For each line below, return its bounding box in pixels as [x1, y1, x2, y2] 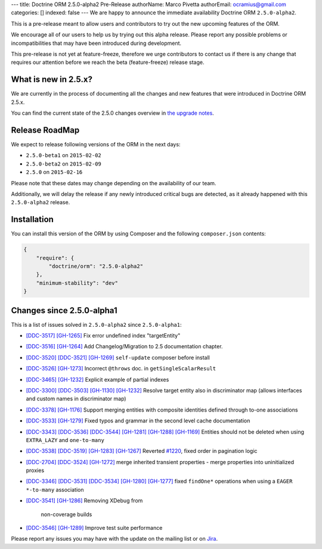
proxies [26, 467, 45, 474]
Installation [11, 214, 54, 225]
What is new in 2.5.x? [11, 75, 92, 85]
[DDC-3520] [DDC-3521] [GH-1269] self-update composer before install [26, 354, 210, 361]
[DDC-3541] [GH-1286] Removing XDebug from [26, 497, 143, 504]
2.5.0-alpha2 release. [11, 199, 70, 206]
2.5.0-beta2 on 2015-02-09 [26, 160, 101, 167]
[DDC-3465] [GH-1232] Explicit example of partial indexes [26, 376, 169, 383]
